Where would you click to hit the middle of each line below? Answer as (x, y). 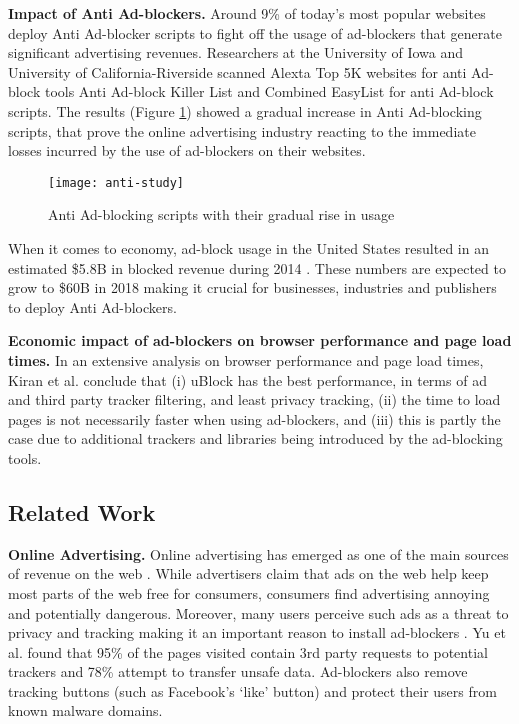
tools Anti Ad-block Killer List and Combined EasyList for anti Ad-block (269, 91)
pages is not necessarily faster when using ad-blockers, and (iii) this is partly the (254, 418)
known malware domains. (85, 710)
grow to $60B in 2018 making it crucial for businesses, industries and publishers (252, 287)
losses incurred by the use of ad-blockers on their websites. (187, 150)
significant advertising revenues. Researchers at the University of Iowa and (236, 52)
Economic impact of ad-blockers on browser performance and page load (260, 340)
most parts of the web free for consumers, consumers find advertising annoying (249, 592)
